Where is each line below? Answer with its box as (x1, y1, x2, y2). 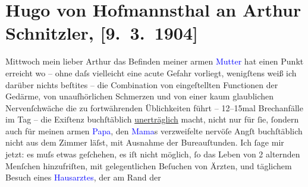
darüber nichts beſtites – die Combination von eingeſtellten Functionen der (5, 78, 278, 91)
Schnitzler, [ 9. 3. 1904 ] (5, 21, 199, 45)
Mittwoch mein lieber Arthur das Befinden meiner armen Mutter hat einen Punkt (5, 55, 304, 67)
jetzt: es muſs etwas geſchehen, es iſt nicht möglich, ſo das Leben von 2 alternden (5, 148, 300, 160)
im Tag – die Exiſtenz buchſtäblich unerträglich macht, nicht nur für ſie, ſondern (5, 113, 299, 125)
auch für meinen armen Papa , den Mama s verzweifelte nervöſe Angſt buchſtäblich (5, 124, 303, 137)
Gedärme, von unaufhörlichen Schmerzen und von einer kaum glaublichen (5, 90, 274, 102)
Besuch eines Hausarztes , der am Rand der (5, 171, 161, 183)
